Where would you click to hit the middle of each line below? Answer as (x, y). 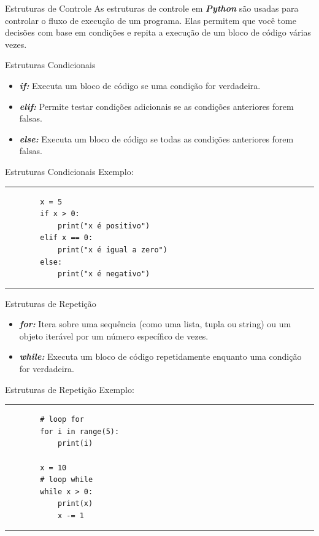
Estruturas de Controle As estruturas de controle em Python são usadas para (152, 8)
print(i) (75, 444)
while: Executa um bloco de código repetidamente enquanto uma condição (160, 356)
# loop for (62, 420)
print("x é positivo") (104, 226)
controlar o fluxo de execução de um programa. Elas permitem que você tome (151, 20)
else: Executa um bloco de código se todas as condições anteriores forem (156, 138)
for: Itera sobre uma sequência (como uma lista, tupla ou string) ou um (155, 324)
